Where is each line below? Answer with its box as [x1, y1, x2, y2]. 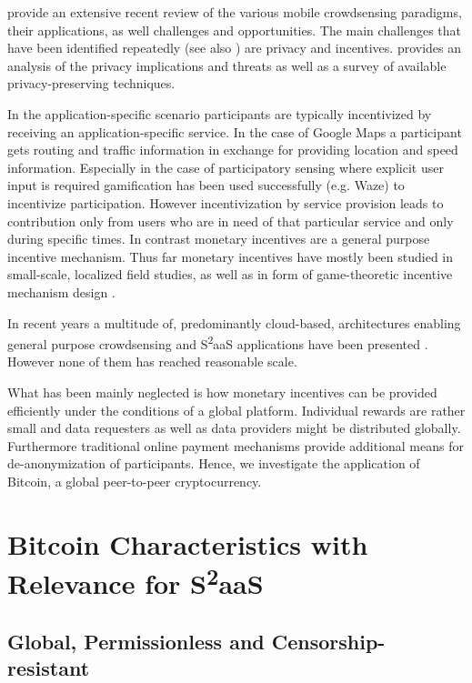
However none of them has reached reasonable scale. [7, 352, 297, 371]
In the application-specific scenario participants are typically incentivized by [7, 104, 432, 123]
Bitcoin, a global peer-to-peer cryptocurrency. [7, 471, 262, 490]
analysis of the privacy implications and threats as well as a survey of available [7, 55, 447, 75]
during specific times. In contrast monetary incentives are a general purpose [7, 229, 430, 248]
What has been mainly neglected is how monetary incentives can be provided [7, 382, 437, 401]
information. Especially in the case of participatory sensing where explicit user [7, 157, 444, 176]
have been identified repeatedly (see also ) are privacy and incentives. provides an [7, 38, 462, 57]
